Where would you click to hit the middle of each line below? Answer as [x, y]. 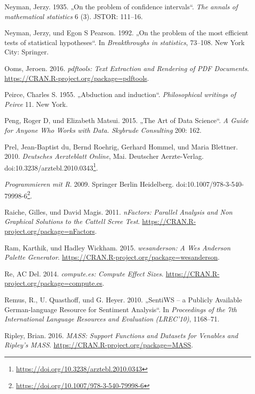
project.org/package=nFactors [50, 231]
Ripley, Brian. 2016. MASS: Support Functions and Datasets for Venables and [121, 335]
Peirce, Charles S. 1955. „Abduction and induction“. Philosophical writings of [120, 94]
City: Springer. [27, 52]
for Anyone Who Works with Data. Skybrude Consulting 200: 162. [103, 130]
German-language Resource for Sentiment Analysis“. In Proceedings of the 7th [121, 309]
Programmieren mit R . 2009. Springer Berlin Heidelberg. [89, 184]
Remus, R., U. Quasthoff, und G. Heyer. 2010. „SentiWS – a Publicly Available [123, 299]
